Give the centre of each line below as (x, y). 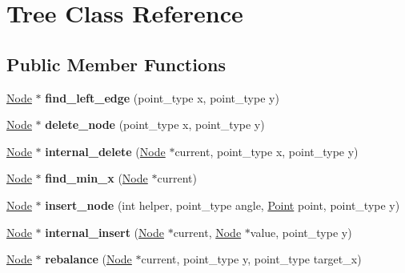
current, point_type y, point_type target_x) (251, 259)
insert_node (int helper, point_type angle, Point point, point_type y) (223, 205)
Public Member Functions (116, 64)
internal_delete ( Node (105, 151)
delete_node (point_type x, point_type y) (155, 124)
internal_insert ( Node (104, 232)
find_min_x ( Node (96, 178)
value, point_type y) (301, 232)
